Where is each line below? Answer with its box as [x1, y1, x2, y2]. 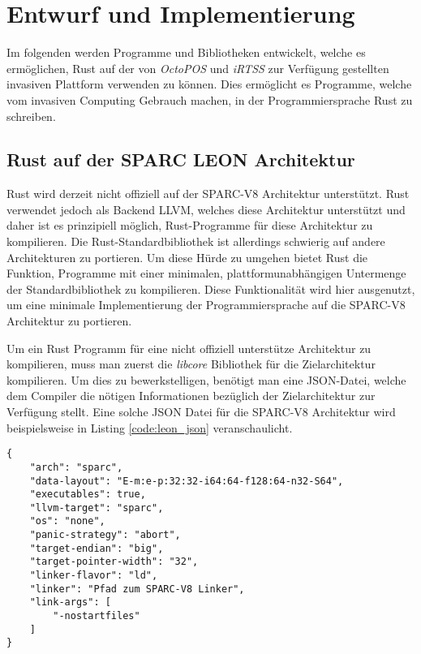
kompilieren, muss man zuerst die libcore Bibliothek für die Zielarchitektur [6, 355, 376, 372]
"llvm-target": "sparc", [29, 501, 164, 514]
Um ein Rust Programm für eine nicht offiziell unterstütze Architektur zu [6, 339, 372, 356]
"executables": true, [29, 488, 146, 501]
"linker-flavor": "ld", [29, 570, 158, 582]
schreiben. [6, 107, 56, 124]
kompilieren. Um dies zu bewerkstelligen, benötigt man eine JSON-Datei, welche [6, 371, 406, 388]
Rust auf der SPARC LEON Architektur [6, 147, 355, 172]
